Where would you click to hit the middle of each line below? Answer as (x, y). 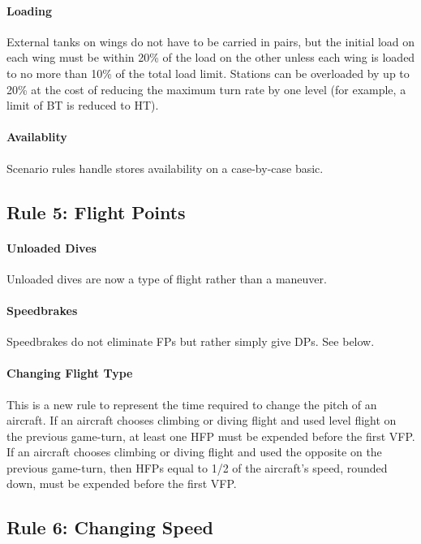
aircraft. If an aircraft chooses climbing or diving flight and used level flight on (202, 420)
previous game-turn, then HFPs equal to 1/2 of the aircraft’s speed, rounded (197, 467)
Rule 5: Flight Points (96, 212)
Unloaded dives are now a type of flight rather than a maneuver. (167, 278)
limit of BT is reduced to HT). (83, 105)
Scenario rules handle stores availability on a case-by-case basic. (165, 168)
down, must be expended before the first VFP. (122, 484)
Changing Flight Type (70, 373)
